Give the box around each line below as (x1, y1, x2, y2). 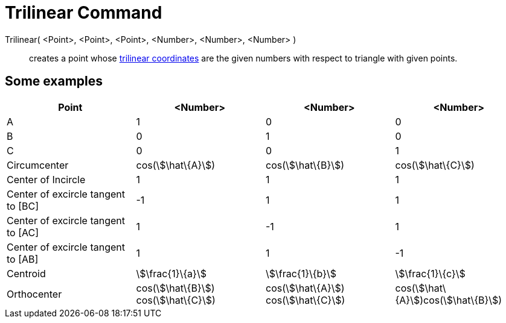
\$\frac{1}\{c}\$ (395, 267, 466, 280)
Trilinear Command (5, 2, 162, 23)
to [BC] (7, 199, 39, 212)
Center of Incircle (7, 173, 86, 186)
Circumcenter (7, 158, 69, 171)
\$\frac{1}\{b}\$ (266, 267, 337, 280)
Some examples (5, 74, 103, 89)
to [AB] (7, 252, 39, 265)
